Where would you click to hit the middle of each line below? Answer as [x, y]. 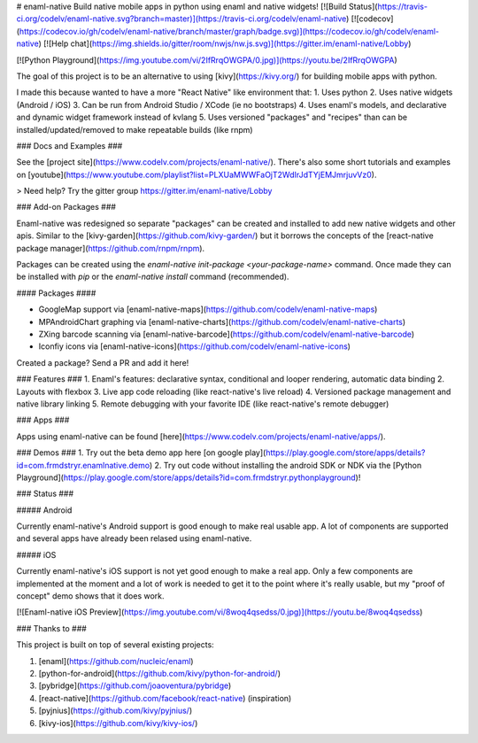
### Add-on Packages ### [66, 207]
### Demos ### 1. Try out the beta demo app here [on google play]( [141, 453]
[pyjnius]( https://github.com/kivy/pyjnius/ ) [116, 711]
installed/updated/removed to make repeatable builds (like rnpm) [135, 129]
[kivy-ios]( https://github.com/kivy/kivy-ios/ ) [118, 723]
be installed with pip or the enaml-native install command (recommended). [153, 277]
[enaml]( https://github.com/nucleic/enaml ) [116, 661]
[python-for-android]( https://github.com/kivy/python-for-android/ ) [159, 673]
